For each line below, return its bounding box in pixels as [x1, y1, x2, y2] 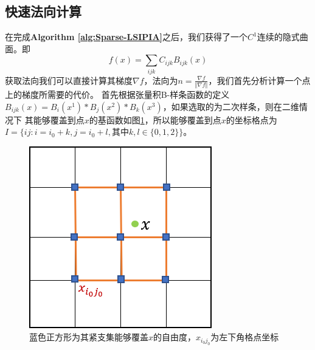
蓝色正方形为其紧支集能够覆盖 [29, 331, 148, 343]
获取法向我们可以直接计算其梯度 [5, 74, 133, 86]
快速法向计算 [5, 2, 81, 21]
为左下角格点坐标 [210, 331, 279, 343]
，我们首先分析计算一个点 [208, 74, 311, 86]
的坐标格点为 [226, 113, 277, 126]
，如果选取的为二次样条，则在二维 [162, 100, 299, 112]
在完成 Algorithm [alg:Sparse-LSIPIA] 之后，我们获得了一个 [5, 30, 248, 43]
